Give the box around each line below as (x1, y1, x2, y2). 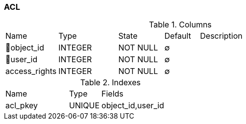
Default (164, 31, 191, 41)
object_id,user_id (101, 100, 164, 111)
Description (200, 31, 243, 41)
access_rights (5, 66, 57, 76)
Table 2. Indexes (80, 77, 141, 88)
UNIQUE (69, 100, 100, 111)
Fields (101, 89, 123, 99)
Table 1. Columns (149, 20, 212, 30)
